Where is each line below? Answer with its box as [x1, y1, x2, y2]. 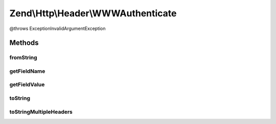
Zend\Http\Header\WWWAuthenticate [9, 8, 177, 19]
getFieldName [9, 68, 45, 75]
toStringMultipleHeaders [9, 108, 73, 115]
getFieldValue [9, 81, 45, 88]
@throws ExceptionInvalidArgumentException [9, 25, 106, 32]
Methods [9, 39, 39, 47]
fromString [9, 54, 38, 61]
